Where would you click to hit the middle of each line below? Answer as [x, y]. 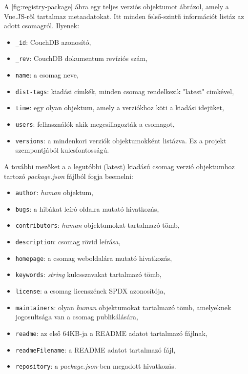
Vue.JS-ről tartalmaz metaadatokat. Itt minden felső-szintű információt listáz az [124, 16]
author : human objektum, [54, 192]
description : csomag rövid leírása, [68, 242]
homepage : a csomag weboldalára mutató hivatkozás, [94, 258]
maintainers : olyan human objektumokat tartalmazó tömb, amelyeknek [123, 307]
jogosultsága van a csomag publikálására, [77, 317]
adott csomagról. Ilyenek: [42, 26]
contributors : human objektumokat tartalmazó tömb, [97, 225]
